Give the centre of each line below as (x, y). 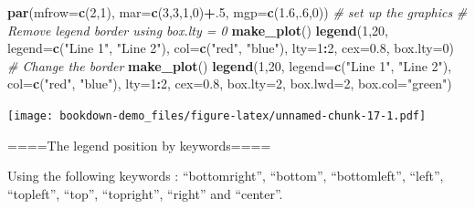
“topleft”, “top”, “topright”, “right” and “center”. (145, 193)
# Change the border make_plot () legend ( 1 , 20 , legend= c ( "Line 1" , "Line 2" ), (230, 65)
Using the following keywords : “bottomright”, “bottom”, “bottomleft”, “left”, (226, 176)
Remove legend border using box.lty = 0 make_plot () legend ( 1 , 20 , (198, 30)
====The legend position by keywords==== (139, 145)
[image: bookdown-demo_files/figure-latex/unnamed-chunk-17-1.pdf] (217, 115)
